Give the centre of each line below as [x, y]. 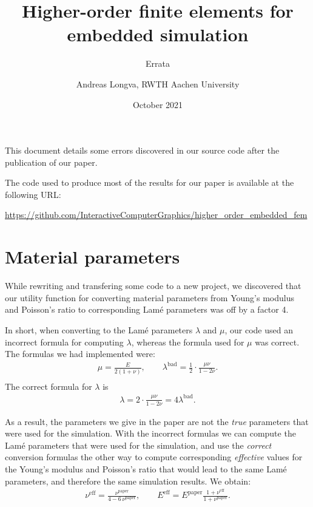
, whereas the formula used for [188, 342]
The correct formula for [49, 386]
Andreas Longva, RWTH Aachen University [158, 83]
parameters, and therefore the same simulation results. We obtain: [128, 481]
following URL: [33, 194]
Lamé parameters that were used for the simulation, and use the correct [138, 445]
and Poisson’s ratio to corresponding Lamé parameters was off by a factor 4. [147, 309]
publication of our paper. [51, 162]
